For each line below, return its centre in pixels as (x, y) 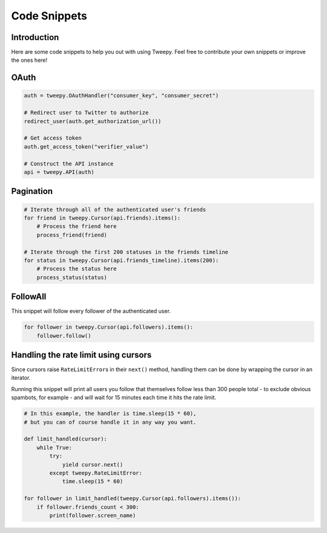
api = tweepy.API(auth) (59, 172)
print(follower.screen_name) (93, 515)
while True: (54, 448)
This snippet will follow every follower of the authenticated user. (91, 311)
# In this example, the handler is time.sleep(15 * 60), (110, 414)
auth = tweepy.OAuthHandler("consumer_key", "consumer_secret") (121, 96)
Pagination (32, 191)
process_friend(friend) (72, 235)
